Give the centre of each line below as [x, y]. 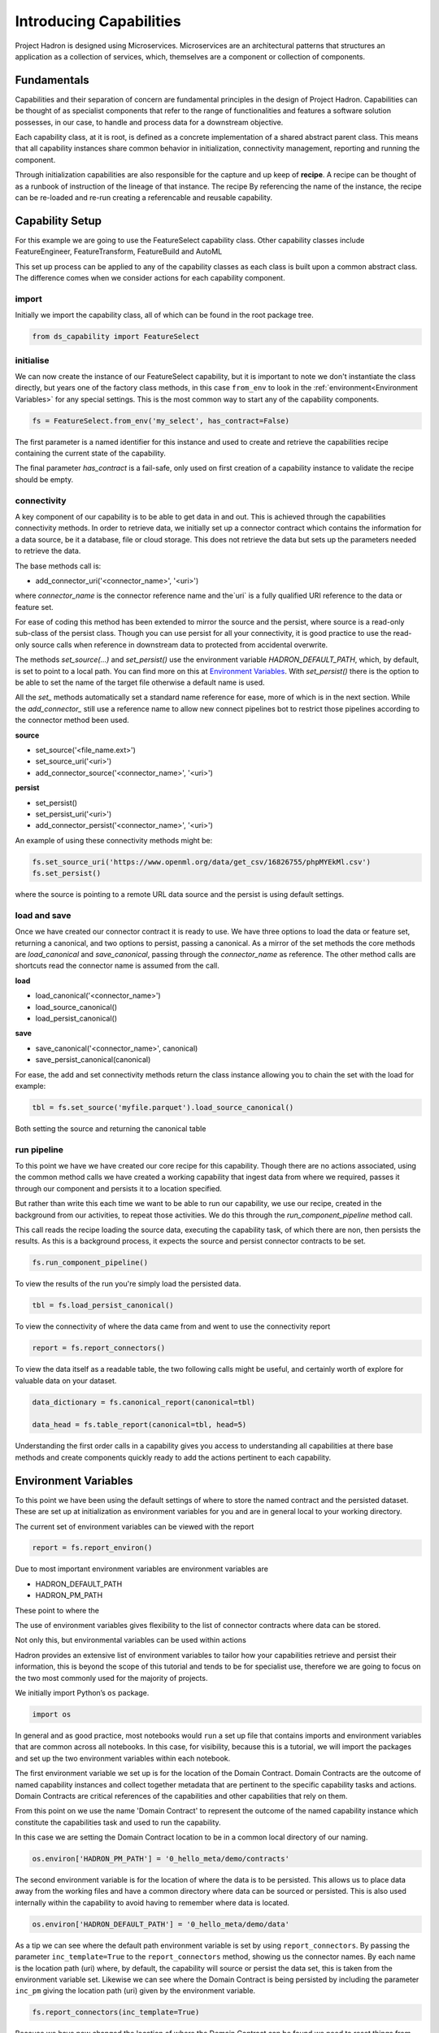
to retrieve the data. [48, 551]
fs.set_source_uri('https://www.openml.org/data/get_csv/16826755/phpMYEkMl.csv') [202, 862]
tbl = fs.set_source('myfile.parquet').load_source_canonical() [163, 1107]
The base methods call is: [58, 566]
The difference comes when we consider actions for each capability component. [150, 278]
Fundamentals [52, 80]
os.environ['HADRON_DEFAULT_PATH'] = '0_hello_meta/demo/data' [161, 1924]
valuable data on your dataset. [66, 1380]
